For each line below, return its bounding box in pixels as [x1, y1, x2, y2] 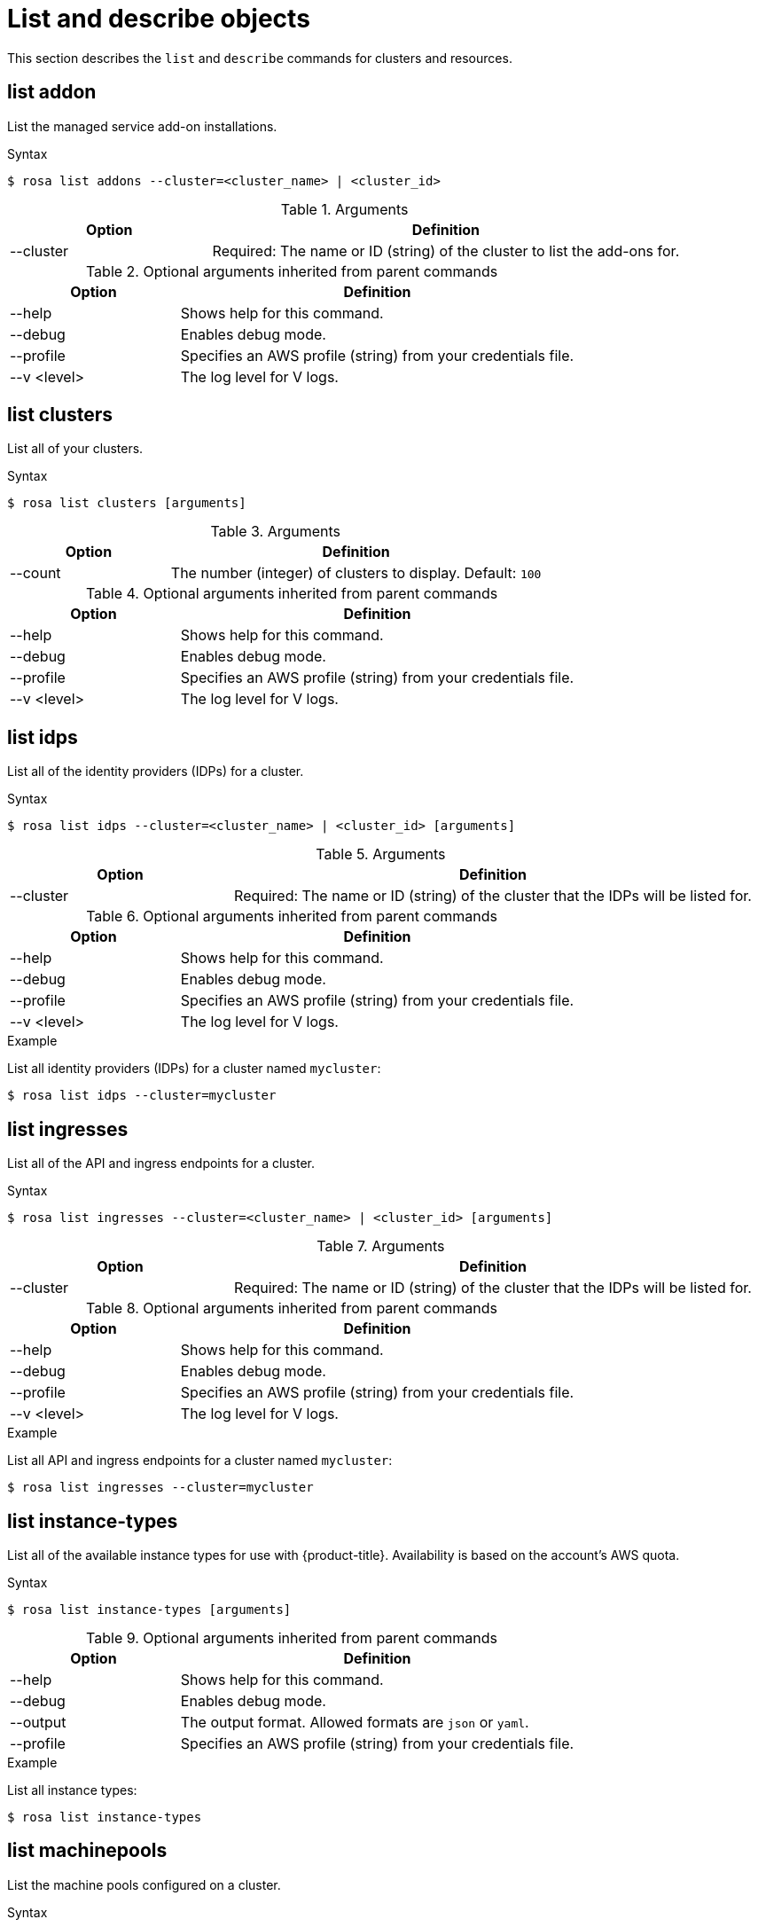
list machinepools [7, 1839, 168, 1862]
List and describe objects [7, 4, 310, 34]
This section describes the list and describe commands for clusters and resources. [7, 50, 512, 66]
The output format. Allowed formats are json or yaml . [180, 1712, 529, 1731]
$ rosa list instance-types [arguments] [7, 1602, 292, 1617]
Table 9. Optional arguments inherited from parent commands [86, 1628, 498, 1647]
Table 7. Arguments [316, 1237, 445, 1256]
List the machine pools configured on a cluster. [7, 1876, 281, 1892]
